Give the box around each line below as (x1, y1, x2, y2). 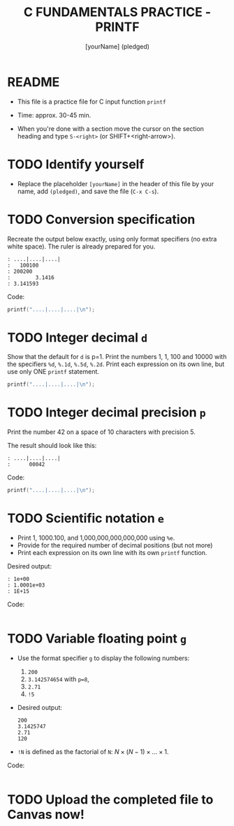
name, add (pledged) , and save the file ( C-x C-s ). (17, 187, 159, 195)
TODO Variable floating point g (7, 631, 187, 647)
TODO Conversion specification (7, 211, 196, 227)
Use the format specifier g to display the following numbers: (17, 654, 190, 662)
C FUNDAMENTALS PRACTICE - (23, 4, 212, 20)
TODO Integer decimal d (7, 330, 148, 345)
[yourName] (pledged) (85, 42, 150, 50)
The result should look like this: (7, 442, 97, 450)
